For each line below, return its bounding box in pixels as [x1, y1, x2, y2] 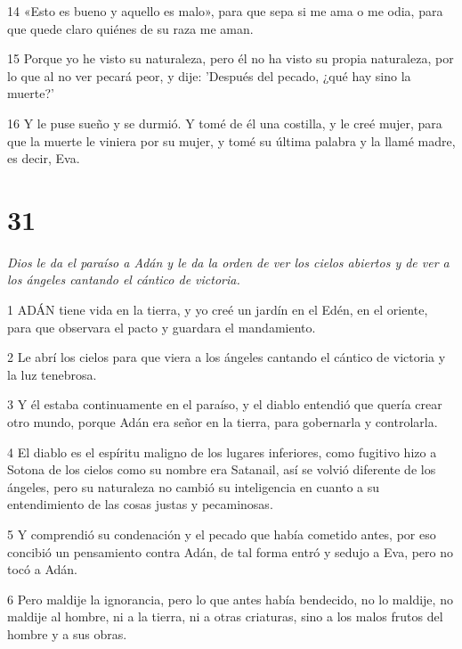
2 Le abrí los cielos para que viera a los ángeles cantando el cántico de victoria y [7, 348, 446, 366]
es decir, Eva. [7, 149, 80, 168]
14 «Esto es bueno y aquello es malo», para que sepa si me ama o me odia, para [7, 2, 443, 20]
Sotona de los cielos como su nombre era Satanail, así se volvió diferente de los [7, 460, 436, 479]
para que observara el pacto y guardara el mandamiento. [7, 317, 316, 336]
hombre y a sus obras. [7, 624, 127, 643]
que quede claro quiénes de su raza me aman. [7, 19, 254, 37]
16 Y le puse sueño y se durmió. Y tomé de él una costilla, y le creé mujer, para [7, 113, 442, 132]
